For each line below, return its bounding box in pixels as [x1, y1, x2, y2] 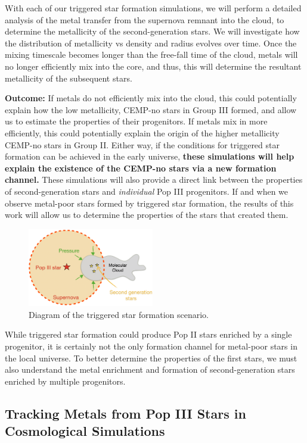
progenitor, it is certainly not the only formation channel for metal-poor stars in [5, 339, 297, 352]
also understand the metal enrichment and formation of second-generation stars [5, 363, 295, 376]
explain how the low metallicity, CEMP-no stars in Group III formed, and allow [5, 103, 297, 116]
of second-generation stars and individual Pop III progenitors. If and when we [5, 185, 289, 197]
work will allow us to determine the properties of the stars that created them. [5, 208, 289, 221]
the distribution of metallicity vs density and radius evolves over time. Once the [5, 36, 297, 49]
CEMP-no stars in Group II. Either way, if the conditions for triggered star [5, 138, 280, 151]
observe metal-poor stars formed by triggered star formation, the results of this [5, 196, 294, 209]
